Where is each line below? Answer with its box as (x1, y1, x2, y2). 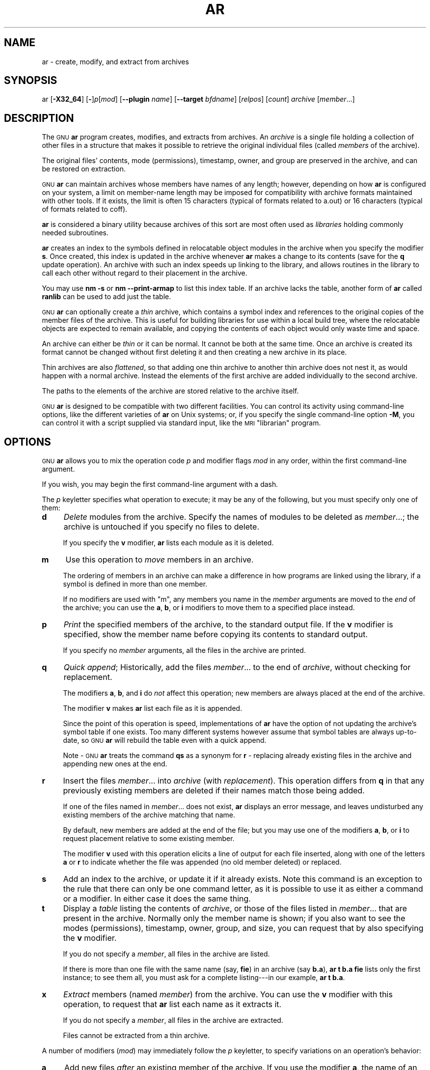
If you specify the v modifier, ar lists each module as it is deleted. (63, 538, 274, 547)
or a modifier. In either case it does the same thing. (63, 894, 251, 904)
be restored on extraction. (42, 165, 126, 173)
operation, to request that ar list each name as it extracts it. (63, 999, 282, 1010)
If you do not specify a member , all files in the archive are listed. (63, 950, 270, 958)
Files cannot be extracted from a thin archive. (63, 1031, 210, 1040)
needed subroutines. (42, 228, 109, 237)
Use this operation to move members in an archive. (65, 555, 254, 565)
